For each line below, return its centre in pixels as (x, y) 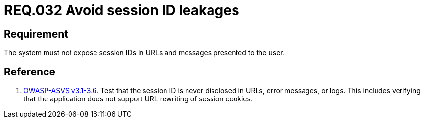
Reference (30, 72)
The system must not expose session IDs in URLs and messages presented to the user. (144, 53)
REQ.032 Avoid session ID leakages (122, 10)
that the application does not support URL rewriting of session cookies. (138, 99)
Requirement (36, 34)
